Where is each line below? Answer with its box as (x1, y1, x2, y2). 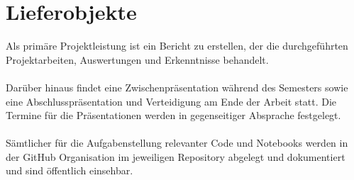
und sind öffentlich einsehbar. (6, 163, 133, 178)
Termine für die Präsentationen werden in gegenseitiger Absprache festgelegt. (6, 108, 341, 123)
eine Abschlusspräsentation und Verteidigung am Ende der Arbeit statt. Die (6, 94, 337, 108)
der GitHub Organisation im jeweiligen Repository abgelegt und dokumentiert (6, 149, 345, 164)
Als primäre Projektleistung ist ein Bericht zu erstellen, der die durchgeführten (6, 38, 348, 53)
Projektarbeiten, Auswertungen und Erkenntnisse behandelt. (6, 52, 269, 67)
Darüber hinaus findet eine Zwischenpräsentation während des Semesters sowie (6, 79, 348, 94)
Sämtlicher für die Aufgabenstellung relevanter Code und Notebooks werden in (6, 135, 348, 150)
